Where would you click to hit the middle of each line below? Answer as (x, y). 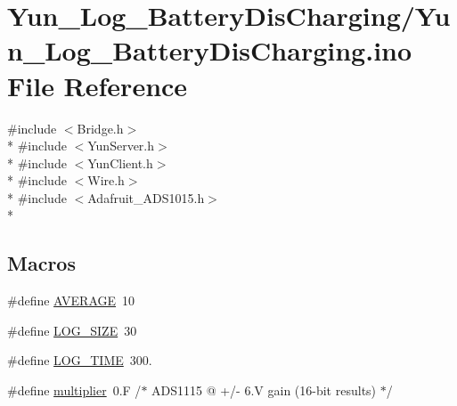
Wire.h (106, 180)
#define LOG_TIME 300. (80, 360)
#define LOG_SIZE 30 (72, 330)
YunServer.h (121, 146)
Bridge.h (100, 128)
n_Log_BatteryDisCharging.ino (210, 50)
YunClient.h (120, 162)
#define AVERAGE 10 (71, 300)
